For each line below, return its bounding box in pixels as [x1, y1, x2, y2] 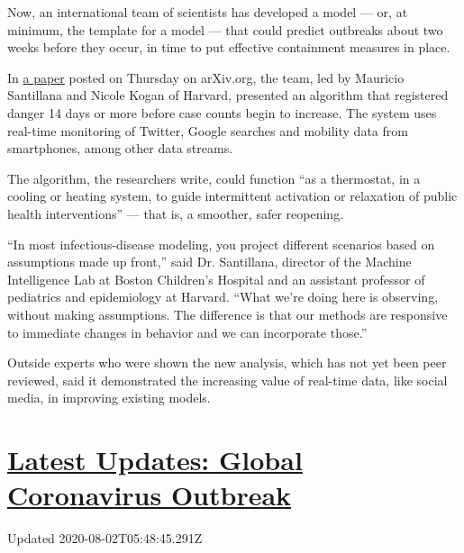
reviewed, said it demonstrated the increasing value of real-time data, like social [7, 370, 448, 389]
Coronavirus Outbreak [7, 476, 292, 513]
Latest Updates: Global [7, 441, 303, 478]
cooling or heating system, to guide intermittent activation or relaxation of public [7, 186, 458, 205]
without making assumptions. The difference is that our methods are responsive [7, 304, 448, 323]
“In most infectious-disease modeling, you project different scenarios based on [7, 234, 435, 253]
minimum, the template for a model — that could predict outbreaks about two [7, 20, 443, 39]
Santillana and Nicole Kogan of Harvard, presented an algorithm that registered [7, 86, 449, 104]
